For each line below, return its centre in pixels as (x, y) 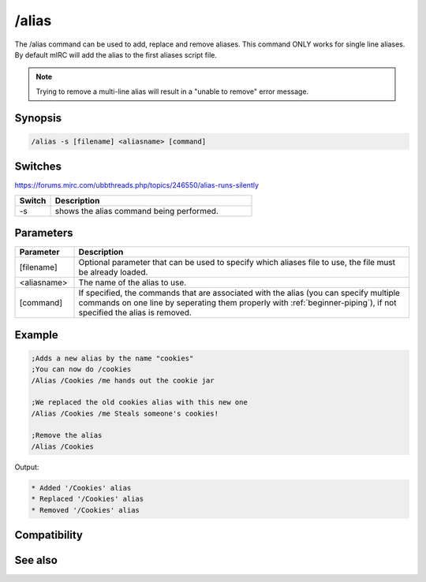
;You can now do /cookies (81, 369)
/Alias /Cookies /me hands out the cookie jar (123, 380)
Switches (38, 167)
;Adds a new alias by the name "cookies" (112, 358)
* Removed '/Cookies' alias (85, 510)
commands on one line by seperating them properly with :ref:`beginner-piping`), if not (237, 303)
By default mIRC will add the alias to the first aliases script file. (116, 54)
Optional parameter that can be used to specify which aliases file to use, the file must (237, 263)
